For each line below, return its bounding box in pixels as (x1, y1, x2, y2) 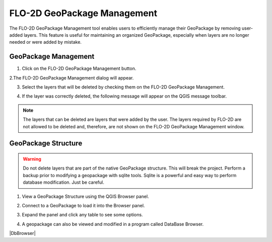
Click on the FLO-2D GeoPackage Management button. (22, 65, 137, 71)
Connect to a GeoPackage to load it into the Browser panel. (22, 202, 145, 208)
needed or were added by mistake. (9, 39, 82, 45)
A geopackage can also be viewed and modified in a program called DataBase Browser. (22, 221, 204, 227)
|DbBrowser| (9, 230, 36, 236)
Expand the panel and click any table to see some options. (22, 212, 143, 218)
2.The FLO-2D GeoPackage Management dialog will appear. (9, 74, 134, 80)
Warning (23, 156, 41, 162)
